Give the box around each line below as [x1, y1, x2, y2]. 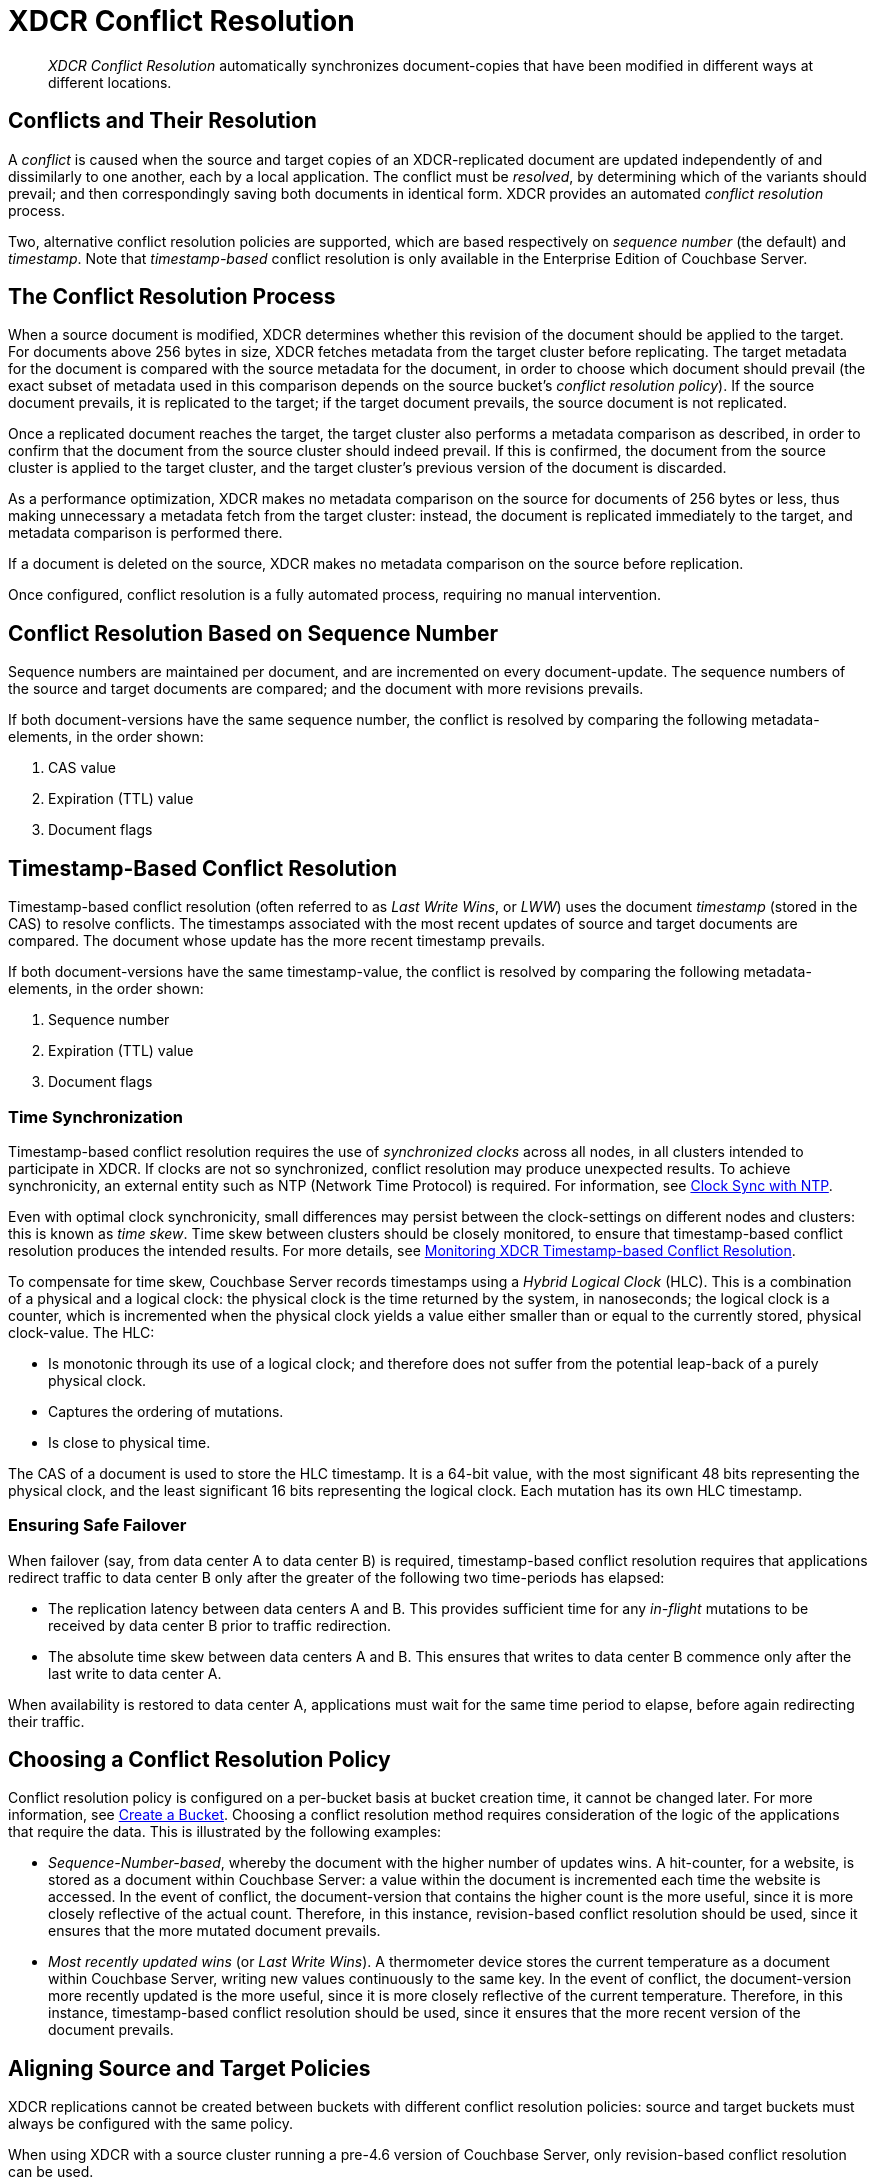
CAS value [48, 759, 117, 777]
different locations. [48, 73, 172, 91]
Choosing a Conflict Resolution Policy [8, 1747, 391, 1773]
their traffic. [8, 1712, 85, 1730]
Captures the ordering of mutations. [48, 1402, 284, 1420]
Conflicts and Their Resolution [8, 108, 317, 134]
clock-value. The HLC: [8, 1323, 155, 1341]
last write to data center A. [48, 1664, 222, 1682]
